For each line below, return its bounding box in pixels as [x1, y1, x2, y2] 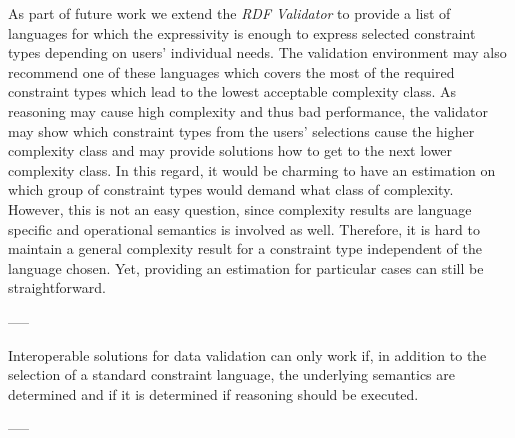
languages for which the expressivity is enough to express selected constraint [8, 22, 476, 43]
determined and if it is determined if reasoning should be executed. [8, 383, 419, 404]
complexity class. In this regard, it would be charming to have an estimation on [8, 159, 496, 180]
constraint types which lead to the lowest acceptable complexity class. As [8, 81, 457, 102]
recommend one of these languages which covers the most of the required [8, 61, 455, 82]
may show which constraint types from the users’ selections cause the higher [8, 120, 475, 141]
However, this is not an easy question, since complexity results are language [8, 198, 472, 219]
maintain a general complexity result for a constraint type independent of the [8, 238, 482, 259]
